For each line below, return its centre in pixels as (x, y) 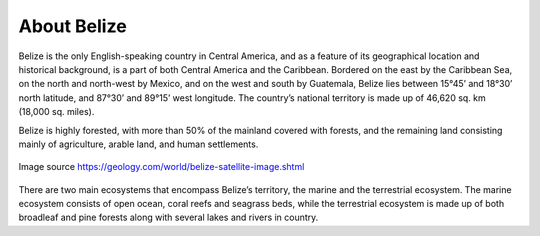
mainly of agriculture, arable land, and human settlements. (138, 144)
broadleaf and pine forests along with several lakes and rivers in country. (168, 217)
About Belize (72, 26)
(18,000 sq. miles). (56, 112)
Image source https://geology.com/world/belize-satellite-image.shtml (161, 167)
